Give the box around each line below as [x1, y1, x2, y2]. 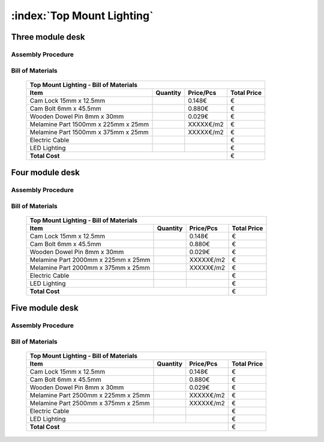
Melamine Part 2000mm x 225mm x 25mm [29, 255, 151, 264]
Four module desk [11, 168, 80, 178]
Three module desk [11, 32, 85, 42]
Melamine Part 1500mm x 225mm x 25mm [29, 120, 149, 129]
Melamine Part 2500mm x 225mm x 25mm [29, 391, 151, 399]
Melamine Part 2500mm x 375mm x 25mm [29, 399, 150, 407]
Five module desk [11, 303, 79, 313]
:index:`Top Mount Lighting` [11, 9, 154, 22]
